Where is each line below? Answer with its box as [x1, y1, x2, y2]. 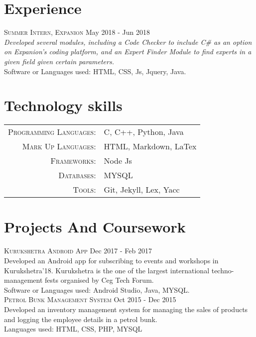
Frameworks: [50, 155, 96, 167]
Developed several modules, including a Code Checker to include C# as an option [4, 36, 252, 47]
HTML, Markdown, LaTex [104, 140, 197, 152]
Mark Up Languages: [22, 140, 96, 152]
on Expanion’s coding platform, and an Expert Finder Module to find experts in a [4, 46, 252, 57]
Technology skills [4, 95, 123, 115]
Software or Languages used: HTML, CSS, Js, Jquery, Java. [4, 66, 186, 76]
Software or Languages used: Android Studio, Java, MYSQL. [4, 284, 190, 295]
